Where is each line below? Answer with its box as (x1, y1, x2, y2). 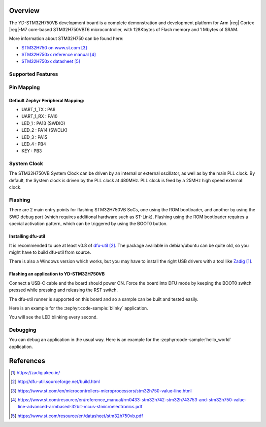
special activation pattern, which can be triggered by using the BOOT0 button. (9, 221, 167, 227)
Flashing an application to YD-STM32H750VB (9, 271, 105, 277)
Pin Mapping (9, 84, 40, 91)
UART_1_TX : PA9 (21, 106, 56, 112)
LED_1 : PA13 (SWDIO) (21, 120, 66, 126)
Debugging (9, 326, 36, 333)
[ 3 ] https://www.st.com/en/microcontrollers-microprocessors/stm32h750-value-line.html (10, 388, 192, 393)
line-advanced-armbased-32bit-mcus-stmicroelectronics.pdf (18, 404, 143, 410)
